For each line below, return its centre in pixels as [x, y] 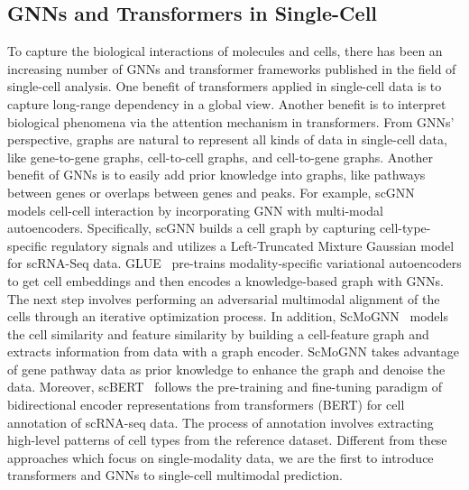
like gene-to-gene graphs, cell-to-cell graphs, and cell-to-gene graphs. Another [221, 157]
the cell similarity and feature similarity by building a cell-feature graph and [218, 333]
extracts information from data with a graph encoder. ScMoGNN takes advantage [233, 351]
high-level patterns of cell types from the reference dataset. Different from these [227, 440]
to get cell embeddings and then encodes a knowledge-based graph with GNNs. [225, 280]
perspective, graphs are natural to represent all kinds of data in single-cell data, [227, 139]
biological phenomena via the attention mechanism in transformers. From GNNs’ [231, 121]
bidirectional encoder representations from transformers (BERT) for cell [206, 405]
